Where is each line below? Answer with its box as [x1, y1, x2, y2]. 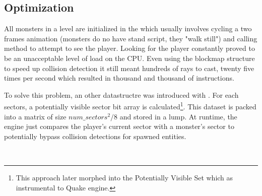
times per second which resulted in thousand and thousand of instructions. [4, 73, 234, 83]
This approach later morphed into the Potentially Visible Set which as [16, 172, 233, 182]
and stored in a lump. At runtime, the [119, 111, 237, 121]
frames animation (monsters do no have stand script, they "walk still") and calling [4, 33, 257, 43]
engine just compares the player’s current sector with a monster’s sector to [4, 121, 234, 132]
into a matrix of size [4, 111, 67, 121]
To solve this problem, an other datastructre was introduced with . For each [4, 89, 239, 100]
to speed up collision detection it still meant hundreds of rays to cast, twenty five [4, 62, 254, 73]
